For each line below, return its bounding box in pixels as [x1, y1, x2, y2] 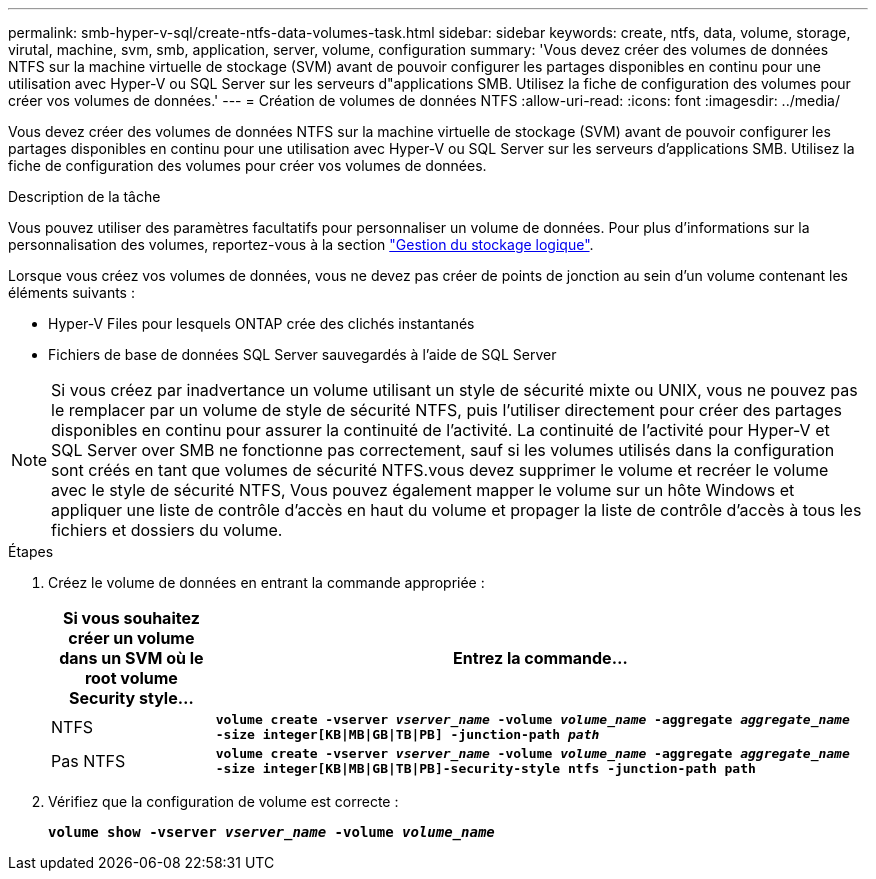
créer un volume [68, 628, 195, 648]
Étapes [8, 543, 54, 560]
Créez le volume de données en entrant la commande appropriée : [48, 574, 485, 591]
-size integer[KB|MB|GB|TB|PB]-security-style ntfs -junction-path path [215, 761, 756, 776]
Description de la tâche [8, 188, 161, 205]
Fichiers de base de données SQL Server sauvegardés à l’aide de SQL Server [48, 346, 557, 363]
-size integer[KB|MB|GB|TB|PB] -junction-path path [215, 727, 600, 742]
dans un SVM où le [59, 648, 204, 668]
